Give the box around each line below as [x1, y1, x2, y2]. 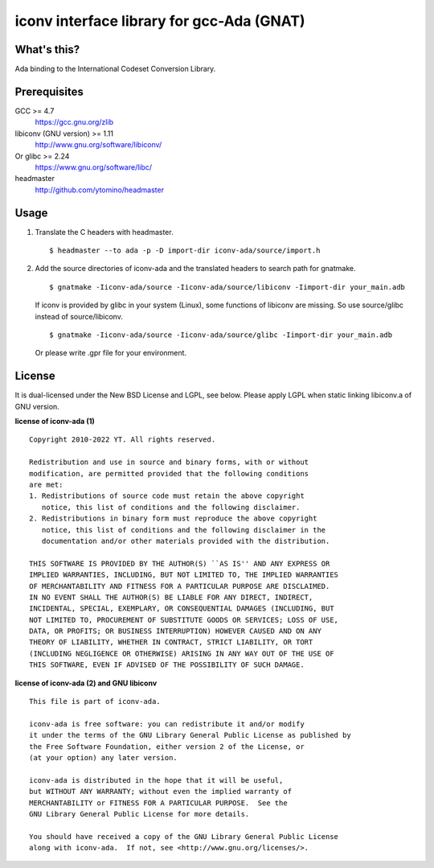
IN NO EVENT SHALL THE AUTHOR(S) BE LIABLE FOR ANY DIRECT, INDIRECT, [29, 592, 313, 602]
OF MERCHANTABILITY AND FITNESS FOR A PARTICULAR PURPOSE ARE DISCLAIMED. [29, 582, 330, 590]
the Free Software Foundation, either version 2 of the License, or [29, 742, 305, 751]
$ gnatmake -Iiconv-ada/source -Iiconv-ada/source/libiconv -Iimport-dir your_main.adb [49, 282, 406, 291]
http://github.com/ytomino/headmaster [35, 185, 165, 195]
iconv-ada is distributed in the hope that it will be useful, [29, 775, 284, 784]
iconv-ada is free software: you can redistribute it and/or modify [29, 719, 305, 728]
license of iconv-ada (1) [14, 417, 96, 426]
